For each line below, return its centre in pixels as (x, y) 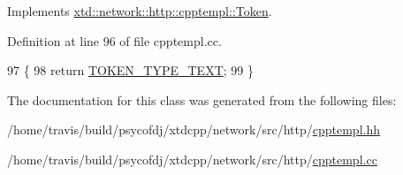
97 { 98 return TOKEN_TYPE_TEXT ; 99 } (130, 70)
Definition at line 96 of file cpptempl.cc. (114, 40)
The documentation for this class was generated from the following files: (202, 99)
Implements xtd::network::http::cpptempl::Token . (140, 11)
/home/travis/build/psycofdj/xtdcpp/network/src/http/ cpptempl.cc (192, 159)
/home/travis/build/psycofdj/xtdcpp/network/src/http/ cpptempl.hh (194, 129)
